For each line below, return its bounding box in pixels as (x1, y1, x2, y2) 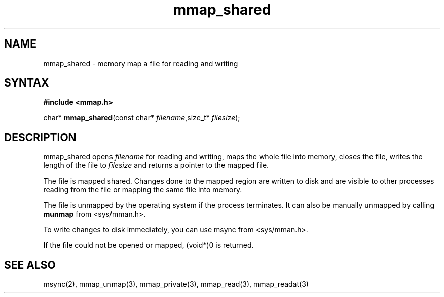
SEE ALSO (4, 258, 56, 271)
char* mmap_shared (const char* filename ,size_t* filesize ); (43, 113, 240, 122)
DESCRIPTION (4, 131, 77, 144)
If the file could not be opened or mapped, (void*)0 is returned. (43, 241, 254, 250)
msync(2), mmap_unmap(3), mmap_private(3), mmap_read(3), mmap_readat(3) (43, 280, 309, 289)
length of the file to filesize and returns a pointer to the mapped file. (43, 161, 269, 170)
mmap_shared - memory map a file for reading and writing (43, 59, 238, 68)
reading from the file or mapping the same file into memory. (43, 185, 242, 194)
